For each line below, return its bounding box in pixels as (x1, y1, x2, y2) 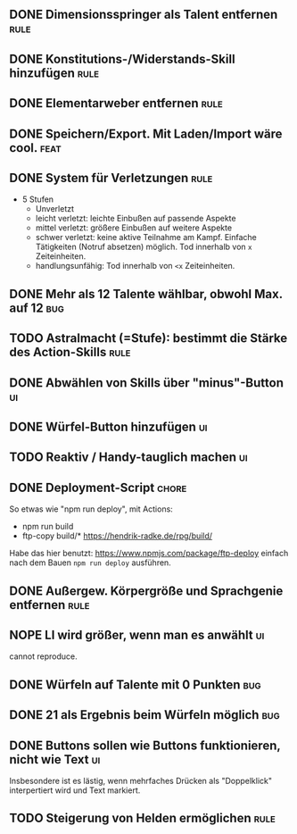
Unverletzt (35, 204, 74, 214)
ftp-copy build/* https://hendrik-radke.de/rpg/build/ (21, 530, 212, 541)
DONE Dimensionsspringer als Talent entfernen (9, 7, 278, 22)
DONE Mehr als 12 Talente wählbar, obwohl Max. (9, 286, 283, 302)
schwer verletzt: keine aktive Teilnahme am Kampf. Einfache (35, 232, 257, 243)
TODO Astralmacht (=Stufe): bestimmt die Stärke (9, 330, 288, 346)
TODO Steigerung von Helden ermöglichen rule (9, 811, 276, 826)
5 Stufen (21, 194, 54, 204)
